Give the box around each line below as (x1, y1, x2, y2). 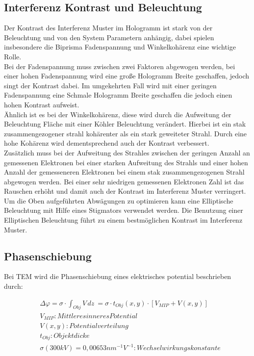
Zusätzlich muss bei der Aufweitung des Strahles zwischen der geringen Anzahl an (4, 147, 250, 157)
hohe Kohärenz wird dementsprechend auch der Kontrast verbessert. (4, 138, 209, 148)
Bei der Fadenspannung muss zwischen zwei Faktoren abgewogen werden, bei (4, 61, 235, 71)
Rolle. (4, 51, 22, 61)
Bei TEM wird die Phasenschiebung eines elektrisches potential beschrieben (4, 271, 231, 281)
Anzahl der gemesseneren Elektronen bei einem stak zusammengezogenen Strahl (4, 167, 245, 177)
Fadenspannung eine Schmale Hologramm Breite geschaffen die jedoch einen (4, 90, 232, 100)
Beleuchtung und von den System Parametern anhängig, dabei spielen (4, 32, 214, 42)
